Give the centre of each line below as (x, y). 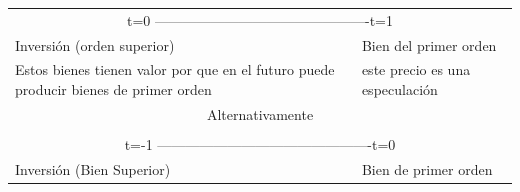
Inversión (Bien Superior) (93, 168)
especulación (399, 89)
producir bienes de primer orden (113, 89)
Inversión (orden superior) (95, 44)
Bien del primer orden (429, 44)
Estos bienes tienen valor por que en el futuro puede (175, 69)
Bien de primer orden (427, 168)
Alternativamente (260, 113)
